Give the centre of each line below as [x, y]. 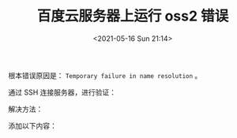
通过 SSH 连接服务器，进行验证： [62, 92]
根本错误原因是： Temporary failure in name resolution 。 [105, 75]
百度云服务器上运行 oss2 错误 [133, 16]
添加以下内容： [32, 125]
